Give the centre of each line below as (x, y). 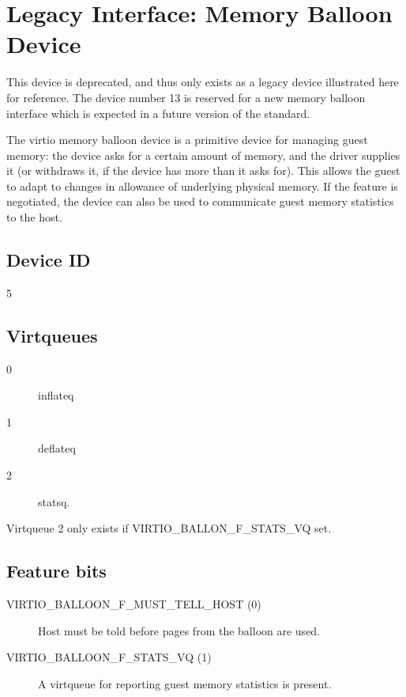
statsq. (54, 501)
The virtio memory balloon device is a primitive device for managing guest (187, 140)
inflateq (56, 395)
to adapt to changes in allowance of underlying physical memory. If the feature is (202, 186)
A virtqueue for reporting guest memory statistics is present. (185, 683)
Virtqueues (52, 335)
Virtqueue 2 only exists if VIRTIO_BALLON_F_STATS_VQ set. (169, 528)
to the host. (34, 217)
